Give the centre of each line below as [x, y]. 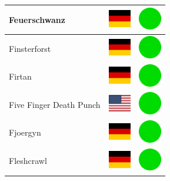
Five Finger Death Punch [55, 104]
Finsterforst [30, 48]
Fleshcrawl [28, 161]
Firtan [20, 76]
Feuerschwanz [37, 19]
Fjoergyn [25, 132]
